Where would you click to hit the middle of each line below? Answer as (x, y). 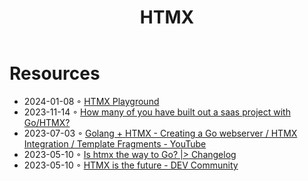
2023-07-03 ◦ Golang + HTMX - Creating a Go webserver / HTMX (160, 133)
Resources (55, 73)
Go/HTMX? (47, 122)
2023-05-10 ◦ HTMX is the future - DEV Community (131, 165)
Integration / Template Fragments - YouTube (115, 143)
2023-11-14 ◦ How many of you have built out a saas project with (157, 112)
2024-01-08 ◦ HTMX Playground (91, 101)
